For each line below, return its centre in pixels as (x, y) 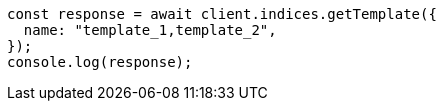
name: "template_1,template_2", (150, 30)
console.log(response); (100, 62)
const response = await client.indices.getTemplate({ (222, 14)
